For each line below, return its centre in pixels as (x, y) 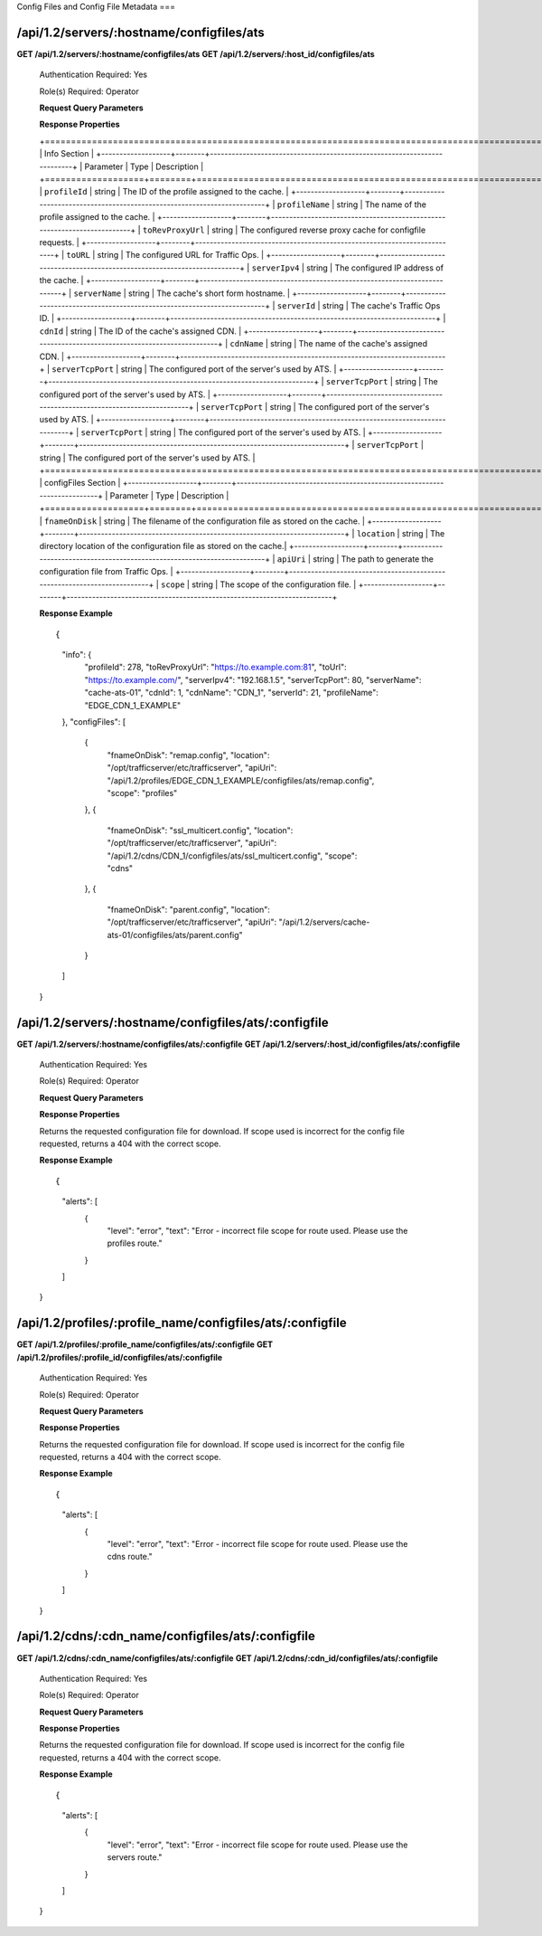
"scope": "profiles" (142, 793)
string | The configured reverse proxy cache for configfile (318, 230)
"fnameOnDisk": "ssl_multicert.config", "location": (200, 830)
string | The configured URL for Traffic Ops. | (181, 255)
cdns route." (130, 1557)
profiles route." (135, 1243)
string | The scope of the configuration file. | (274, 584)
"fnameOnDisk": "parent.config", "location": (189, 909)
